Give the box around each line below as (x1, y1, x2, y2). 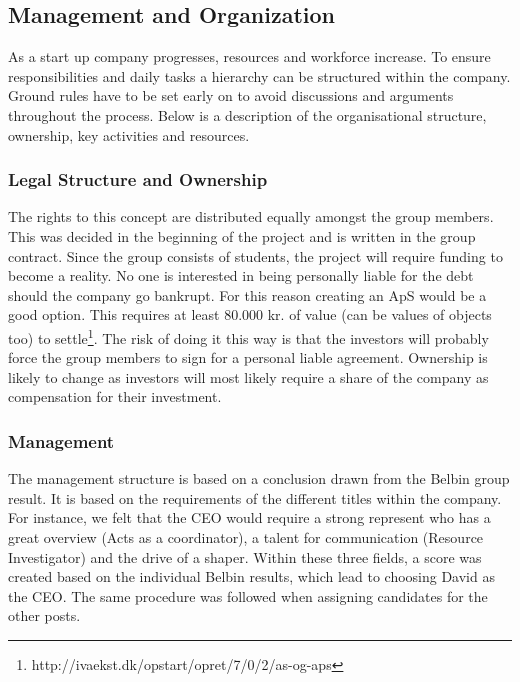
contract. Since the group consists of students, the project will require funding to (8, 245, 503, 266)
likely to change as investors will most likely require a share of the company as (8, 366, 489, 387)
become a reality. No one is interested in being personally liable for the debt (8, 265, 474, 286)
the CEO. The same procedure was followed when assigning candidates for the (8, 585, 488, 606)
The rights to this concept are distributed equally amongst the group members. (8, 206, 494, 227)
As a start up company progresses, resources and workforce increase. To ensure (8, 46, 491, 67)
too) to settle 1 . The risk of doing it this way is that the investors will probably (8, 324, 489, 348)
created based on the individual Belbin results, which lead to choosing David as (8, 566, 495, 587)
